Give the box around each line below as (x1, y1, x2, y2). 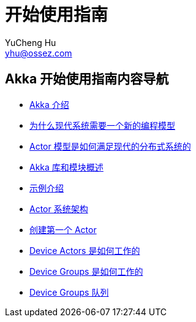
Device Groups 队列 (29, 286, 109, 297)
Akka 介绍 (29, 99, 69, 110)
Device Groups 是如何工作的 (29, 266, 143, 277)
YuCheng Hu (5, 37, 56, 48)
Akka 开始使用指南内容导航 (5, 71, 169, 87)
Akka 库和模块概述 (29, 161, 104, 172)
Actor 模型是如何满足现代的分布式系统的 (29, 140, 191, 151)
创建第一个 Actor (29, 224, 97, 235)
